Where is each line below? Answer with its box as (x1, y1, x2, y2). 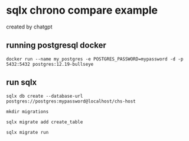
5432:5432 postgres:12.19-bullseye (6, 61, 94, 67)
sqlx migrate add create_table (6, 119, 83, 125)
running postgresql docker (6, 40, 106, 50)
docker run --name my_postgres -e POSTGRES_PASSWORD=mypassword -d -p (6, 56, 184, 62)
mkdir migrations (6, 108, 49, 114)
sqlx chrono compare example (6, 4, 158, 17)
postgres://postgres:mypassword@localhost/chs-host (6, 98, 136, 104)
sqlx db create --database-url (6, 93, 83, 99)
